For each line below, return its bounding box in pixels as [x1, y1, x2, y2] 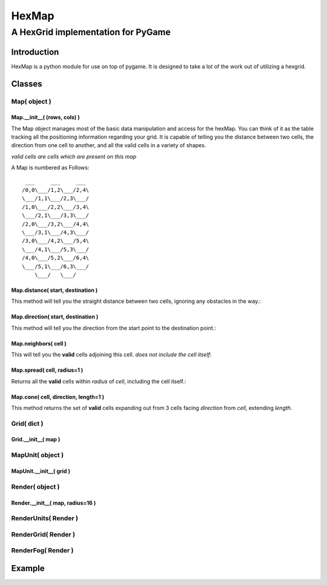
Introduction [11, 47, 59, 57]
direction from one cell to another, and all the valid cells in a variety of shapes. [11, 142, 206, 149]
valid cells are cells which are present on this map [11, 153, 137, 160]
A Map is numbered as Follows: [11, 164, 90, 171]
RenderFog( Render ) [11, 546, 74, 555]
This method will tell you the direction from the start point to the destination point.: [11, 324, 216, 331]
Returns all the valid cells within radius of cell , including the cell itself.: [11, 377, 187, 385]
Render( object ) [11, 482, 60, 491]
